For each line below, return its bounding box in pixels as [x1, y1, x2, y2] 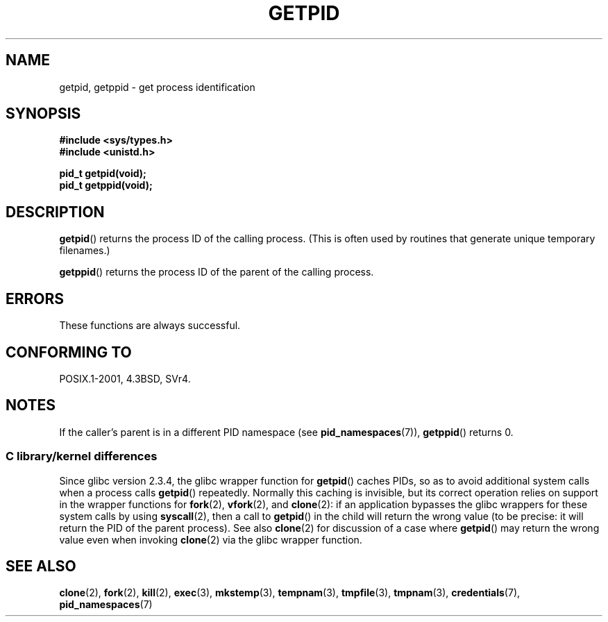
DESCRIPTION [6, 203, 105, 221]
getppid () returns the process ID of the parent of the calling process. [59, 266, 374, 278]
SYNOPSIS [6, 105, 81, 123]
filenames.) [59, 244, 110, 257]
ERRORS [6, 289, 65, 308]
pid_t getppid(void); [59, 179, 153, 192]
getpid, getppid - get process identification [59, 81, 255, 93]
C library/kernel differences [6, 449, 158, 464]
